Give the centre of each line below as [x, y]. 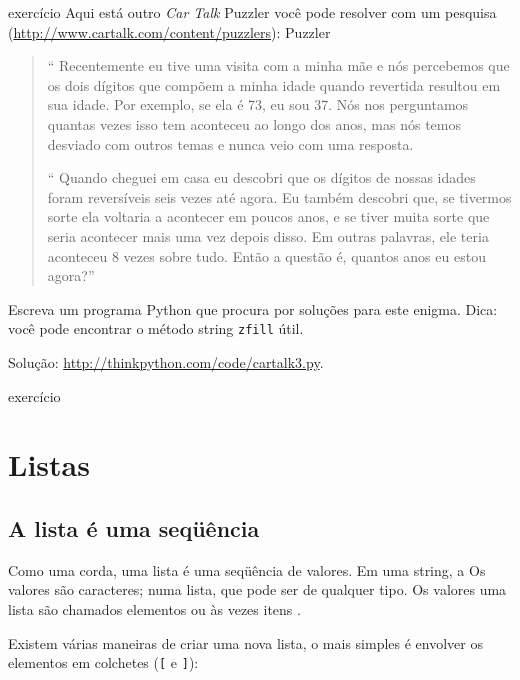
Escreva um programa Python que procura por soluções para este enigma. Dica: [253, 308]
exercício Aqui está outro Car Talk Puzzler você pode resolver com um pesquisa [252, 12]
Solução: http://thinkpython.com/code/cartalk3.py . [166, 361]
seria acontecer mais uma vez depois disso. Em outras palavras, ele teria [268, 235]
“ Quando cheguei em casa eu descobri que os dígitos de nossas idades [261, 177]
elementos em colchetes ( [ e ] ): [103, 662]
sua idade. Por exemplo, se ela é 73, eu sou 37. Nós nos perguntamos [258, 104]
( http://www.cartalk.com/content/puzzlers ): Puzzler [169, 31]
